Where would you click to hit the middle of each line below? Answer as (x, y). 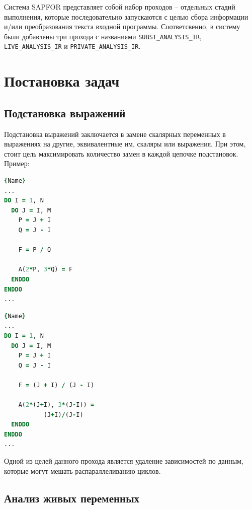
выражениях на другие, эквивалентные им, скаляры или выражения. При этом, (125, 144)
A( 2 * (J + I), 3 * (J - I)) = (56, 405)
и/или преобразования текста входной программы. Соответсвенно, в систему (122, 26)
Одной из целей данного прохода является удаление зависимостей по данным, (124, 461)
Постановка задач (62, 81)
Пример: (17, 163)
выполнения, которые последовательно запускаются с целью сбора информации (126, 16)
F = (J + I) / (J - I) (56, 385)
